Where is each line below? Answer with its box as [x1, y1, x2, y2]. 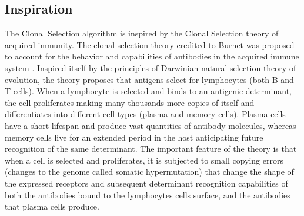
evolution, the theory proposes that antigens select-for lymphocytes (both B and [5, 73, 294, 85]
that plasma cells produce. [5, 200, 99, 212]
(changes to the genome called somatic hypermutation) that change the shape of [5, 165, 294, 178]
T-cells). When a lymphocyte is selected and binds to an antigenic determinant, [5, 85, 292, 97]
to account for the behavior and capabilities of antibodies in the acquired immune [5, 50, 299, 62]
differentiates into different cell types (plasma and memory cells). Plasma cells [5, 108, 286, 120]
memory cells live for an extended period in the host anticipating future [5, 131, 263, 143]
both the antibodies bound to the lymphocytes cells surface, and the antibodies [5, 188, 290, 201]
